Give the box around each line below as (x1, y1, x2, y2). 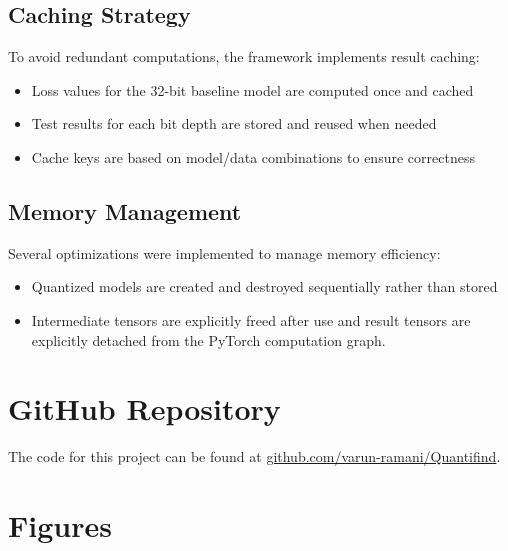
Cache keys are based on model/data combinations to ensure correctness (31, 146, 475, 167)
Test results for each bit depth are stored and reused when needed (31, 113, 437, 134)
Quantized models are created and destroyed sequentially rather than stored (31, 276, 498, 297)
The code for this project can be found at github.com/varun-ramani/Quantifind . (8, 446, 501, 467)
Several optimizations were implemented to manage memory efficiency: (8, 242, 441, 263)
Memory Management (8, 195, 242, 226)
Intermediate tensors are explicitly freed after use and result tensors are (31, 309, 471, 330)
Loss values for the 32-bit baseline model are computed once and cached (31, 79, 474, 100)
